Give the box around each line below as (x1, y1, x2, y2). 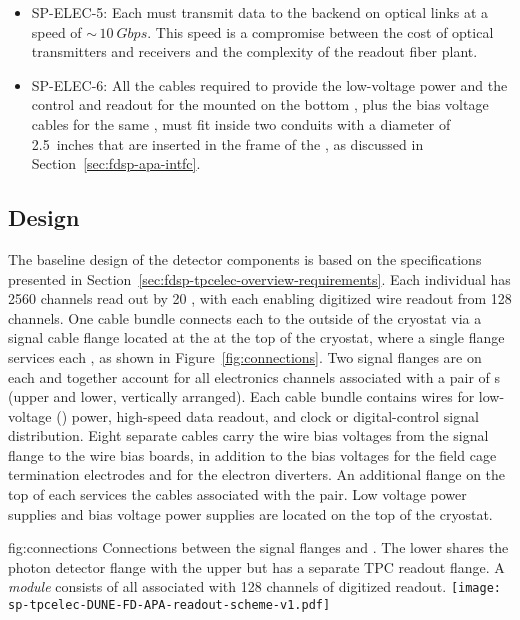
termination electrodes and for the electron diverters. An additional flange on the (8, 464, 506, 485)
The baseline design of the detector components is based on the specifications (8, 248, 482, 269)
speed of (31, 21, 82, 42)
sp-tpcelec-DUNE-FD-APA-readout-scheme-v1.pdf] (8, 598, 331, 613)
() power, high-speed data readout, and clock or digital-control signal (56, 405, 479, 426)
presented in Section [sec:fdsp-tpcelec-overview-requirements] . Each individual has (8, 268, 511, 289)
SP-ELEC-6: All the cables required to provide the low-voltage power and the (31, 74, 508, 95)
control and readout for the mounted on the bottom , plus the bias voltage (31, 94, 489, 115)
